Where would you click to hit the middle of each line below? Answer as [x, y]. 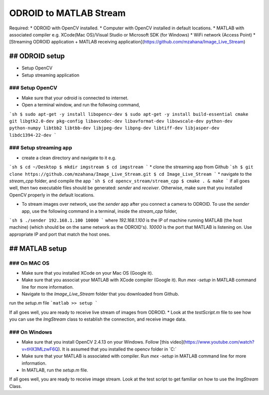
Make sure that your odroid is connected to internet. [75, 98]
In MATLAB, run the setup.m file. [55, 370]
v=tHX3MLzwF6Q [40, 349]
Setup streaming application [51, 75]
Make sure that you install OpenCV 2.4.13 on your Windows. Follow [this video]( [103, 342]
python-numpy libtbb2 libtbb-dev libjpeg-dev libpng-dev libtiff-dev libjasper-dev [114, 128]
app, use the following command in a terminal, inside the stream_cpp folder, [99, 211]
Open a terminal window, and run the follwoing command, [81, 105]
